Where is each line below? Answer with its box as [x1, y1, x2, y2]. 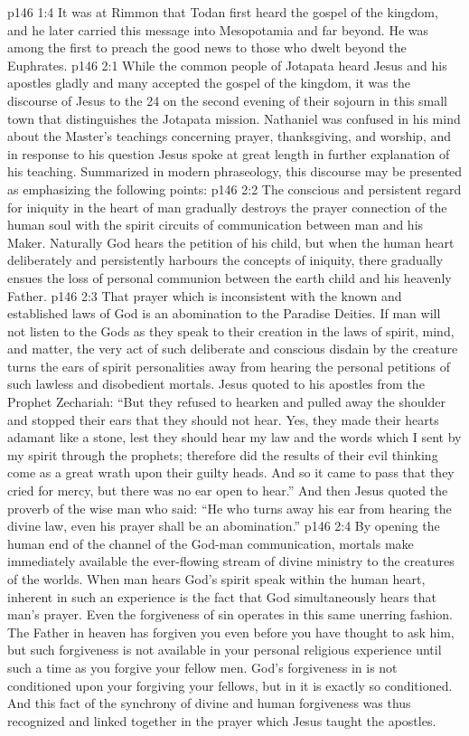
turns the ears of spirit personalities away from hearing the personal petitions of [7, 356, 451, 375]
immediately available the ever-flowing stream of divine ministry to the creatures [7, 552, 455, 571]
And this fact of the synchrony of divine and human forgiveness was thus [7, 694, 411, 712]
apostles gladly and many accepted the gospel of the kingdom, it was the [7, 73, 410, 92]
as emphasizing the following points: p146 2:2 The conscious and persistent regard [7, 179, 462, 198]
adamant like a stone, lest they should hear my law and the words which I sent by [7, 428, 462, 447]
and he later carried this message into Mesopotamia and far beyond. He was [7, 20, 429, 39]
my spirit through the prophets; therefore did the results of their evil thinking [7, 445, 438, 464]
